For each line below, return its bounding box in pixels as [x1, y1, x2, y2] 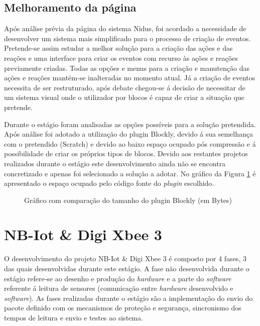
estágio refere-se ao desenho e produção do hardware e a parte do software [4, 273, 231, 283]
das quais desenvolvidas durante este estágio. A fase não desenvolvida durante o [4, 263, 249, 274]
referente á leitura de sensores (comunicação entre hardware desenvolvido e [4, 283, 233, 293]
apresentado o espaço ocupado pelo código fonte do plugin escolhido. [4, 178, 214, 188]
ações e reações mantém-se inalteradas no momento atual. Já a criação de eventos [4, 72, 255, 83]
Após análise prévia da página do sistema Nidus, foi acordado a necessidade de [4, 23, 246, 34]
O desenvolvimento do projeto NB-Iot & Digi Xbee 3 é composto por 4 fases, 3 [4, 253, 246, 264]
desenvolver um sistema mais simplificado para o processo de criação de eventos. [4, 33, 251, 43]
